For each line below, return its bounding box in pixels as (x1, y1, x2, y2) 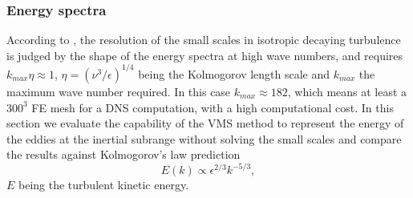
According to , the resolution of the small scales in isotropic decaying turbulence (6, 31, 401, 48)
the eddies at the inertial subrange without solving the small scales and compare (6, 130, 402, 147)
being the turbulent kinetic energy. (18, 176, 189, 193)
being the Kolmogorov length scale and (138, 65, 330, 82)
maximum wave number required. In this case (6, 83, 231, 99)
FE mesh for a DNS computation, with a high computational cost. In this (31, 99, 394, 115)
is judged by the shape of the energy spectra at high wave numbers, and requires (6, 46, 403, 63)
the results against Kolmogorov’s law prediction (6, 146, 241, 163)
